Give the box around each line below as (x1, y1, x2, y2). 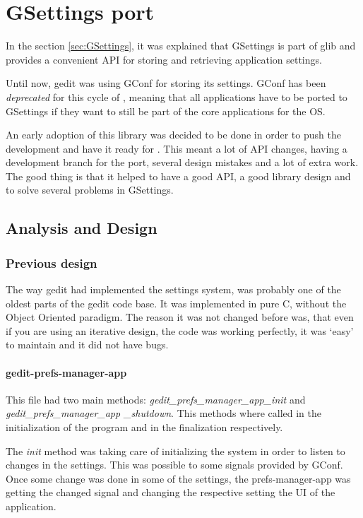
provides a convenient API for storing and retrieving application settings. (6, 52, 322, 66)
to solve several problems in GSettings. (6, 182, 174, 197)
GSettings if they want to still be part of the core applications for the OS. (6, 103, 326, 118)
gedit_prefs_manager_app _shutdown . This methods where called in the (6, 406, 321, 420)
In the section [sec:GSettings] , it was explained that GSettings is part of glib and (6, 38, 356, 53)
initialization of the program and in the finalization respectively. (6, 420, 283, 435)
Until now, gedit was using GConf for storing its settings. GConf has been (6, 76, 326, 90)
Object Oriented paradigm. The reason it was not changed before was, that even (6, 310, 354, 324)
